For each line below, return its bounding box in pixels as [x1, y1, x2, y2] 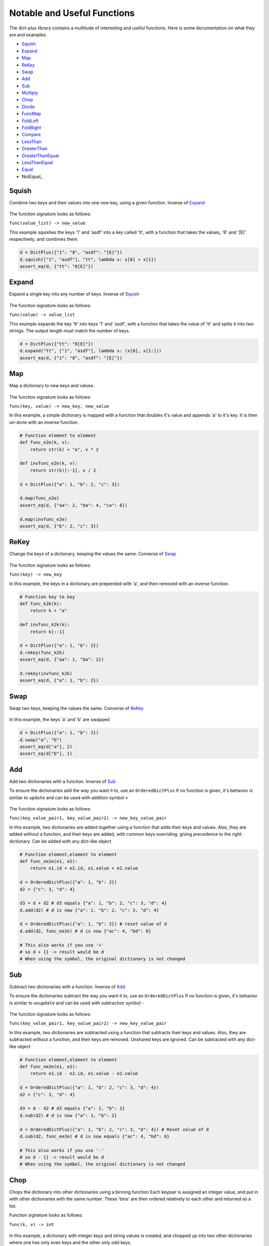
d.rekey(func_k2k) [19, 649, 65, 655]
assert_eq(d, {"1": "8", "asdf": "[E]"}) [19, 355, 123, 361]
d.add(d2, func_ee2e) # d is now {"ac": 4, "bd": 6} [19, 928, 151, 934]
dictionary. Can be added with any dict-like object [9, 838, 112, 844]
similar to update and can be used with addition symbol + [9, 794, 128, 800]
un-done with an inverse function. [9, 419, 79, 425]
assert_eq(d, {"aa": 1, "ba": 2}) [19, 657, 104, 662]
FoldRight [21, 125, 41, 131]
